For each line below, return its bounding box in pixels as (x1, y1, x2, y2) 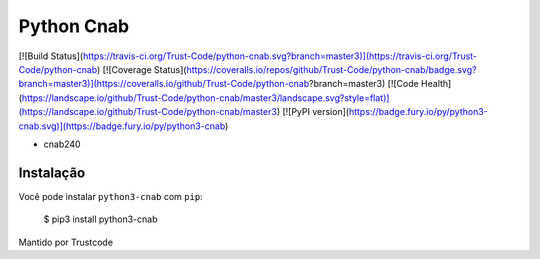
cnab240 (43, 138, 81, 150)
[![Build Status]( (18, 50, 84, 62)
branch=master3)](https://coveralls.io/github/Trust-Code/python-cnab (18, 78, 310, 90)
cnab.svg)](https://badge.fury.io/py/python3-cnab (18, 120, 226, 132)
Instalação (18, 164, 86, 181)
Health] (420, 78, 452, 90)
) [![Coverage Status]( (96, 63, 187, 75)
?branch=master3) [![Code (308, 78, 419, 90)
